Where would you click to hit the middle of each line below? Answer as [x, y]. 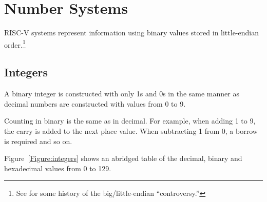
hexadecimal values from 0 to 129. [58, 168]
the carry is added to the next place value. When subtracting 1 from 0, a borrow [131, 130]
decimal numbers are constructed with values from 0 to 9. [95, 103]
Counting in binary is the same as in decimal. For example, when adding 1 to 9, [130, 121]
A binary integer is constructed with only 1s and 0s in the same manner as [122, 94]
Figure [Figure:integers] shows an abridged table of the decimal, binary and [123, 158]
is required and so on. [38, 141]
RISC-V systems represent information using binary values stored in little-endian [131, 33]
